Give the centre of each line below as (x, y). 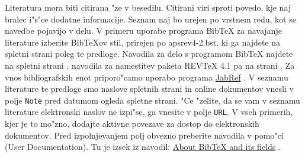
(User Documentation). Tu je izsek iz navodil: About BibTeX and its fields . (143, 147)
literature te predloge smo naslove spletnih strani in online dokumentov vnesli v (149, 89)
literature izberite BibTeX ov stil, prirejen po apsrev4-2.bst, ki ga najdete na (143, 42)
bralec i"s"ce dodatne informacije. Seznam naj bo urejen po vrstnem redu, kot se (150, 19)
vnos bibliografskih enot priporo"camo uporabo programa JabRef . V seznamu (147, 77)
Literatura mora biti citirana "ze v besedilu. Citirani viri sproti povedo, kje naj (148, 7)
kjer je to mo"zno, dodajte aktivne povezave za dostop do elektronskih (132, 124)
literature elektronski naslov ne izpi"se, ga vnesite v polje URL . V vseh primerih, (149, 112)
